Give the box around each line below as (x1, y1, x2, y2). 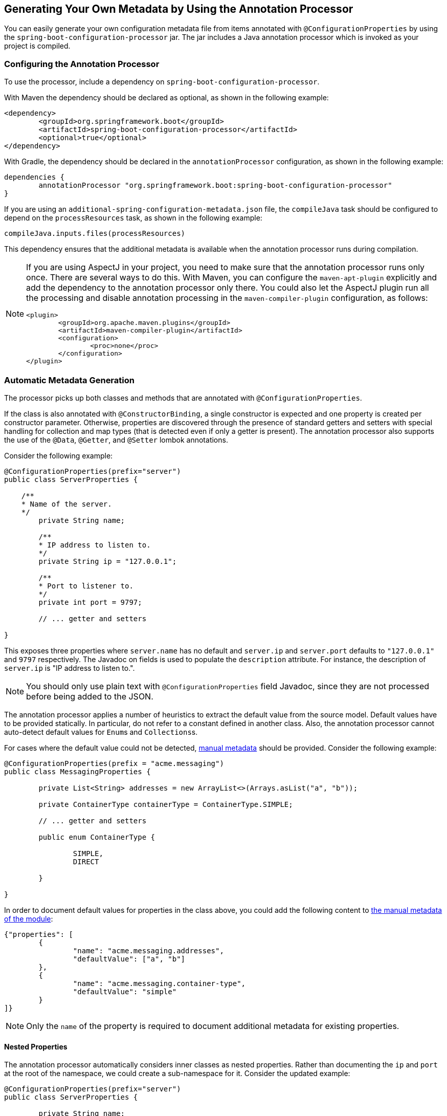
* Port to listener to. (38, 581, 133, 590)
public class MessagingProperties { (4, 767, 151, 776)
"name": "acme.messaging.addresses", (73, 946, 224, 955)
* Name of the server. (21, 499, 112, 508)
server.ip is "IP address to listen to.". (4, 663, 135, 672)
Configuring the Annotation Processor (4, 58, 160, 69)
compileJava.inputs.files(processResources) (4, 229, 186, 238)
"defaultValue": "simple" (73, 987, 177, 996)
